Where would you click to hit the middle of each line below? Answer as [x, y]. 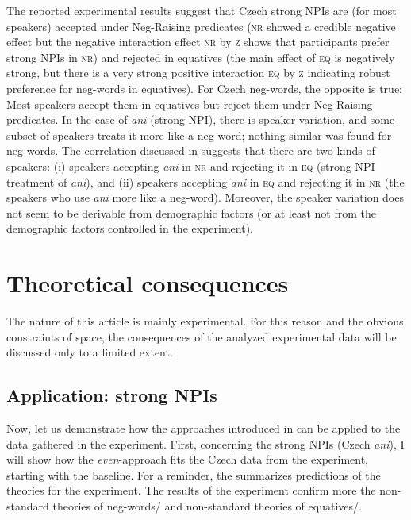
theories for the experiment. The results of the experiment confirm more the [191, 490]
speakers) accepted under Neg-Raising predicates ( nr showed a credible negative [201, 26]
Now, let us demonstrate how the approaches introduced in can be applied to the [204, 428]
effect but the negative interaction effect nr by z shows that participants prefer [198, 42]
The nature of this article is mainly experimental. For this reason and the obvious [205, 321]
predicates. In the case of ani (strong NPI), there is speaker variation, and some [201, 119]
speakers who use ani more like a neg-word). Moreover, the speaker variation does [205, 197]
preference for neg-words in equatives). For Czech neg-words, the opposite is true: [204, 88]
